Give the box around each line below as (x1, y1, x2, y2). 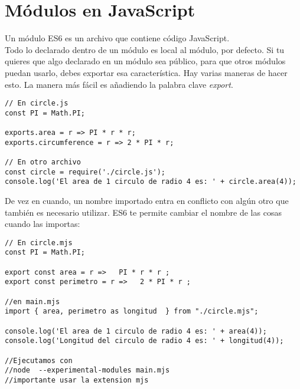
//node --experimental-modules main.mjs (5, 366, 170, 375)
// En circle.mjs (5, 238, 73, 247)
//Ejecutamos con (5, 356, 73, 365)
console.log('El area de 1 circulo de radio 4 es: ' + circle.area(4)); (5, 177, 296, 186)
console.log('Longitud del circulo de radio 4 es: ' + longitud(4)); (5, 337, 284, 345)
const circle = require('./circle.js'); (5, 167, 166, 176)
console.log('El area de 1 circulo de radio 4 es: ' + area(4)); (5, 327, 267, 335)
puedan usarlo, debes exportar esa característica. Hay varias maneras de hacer (5, 66, 288, 78)
